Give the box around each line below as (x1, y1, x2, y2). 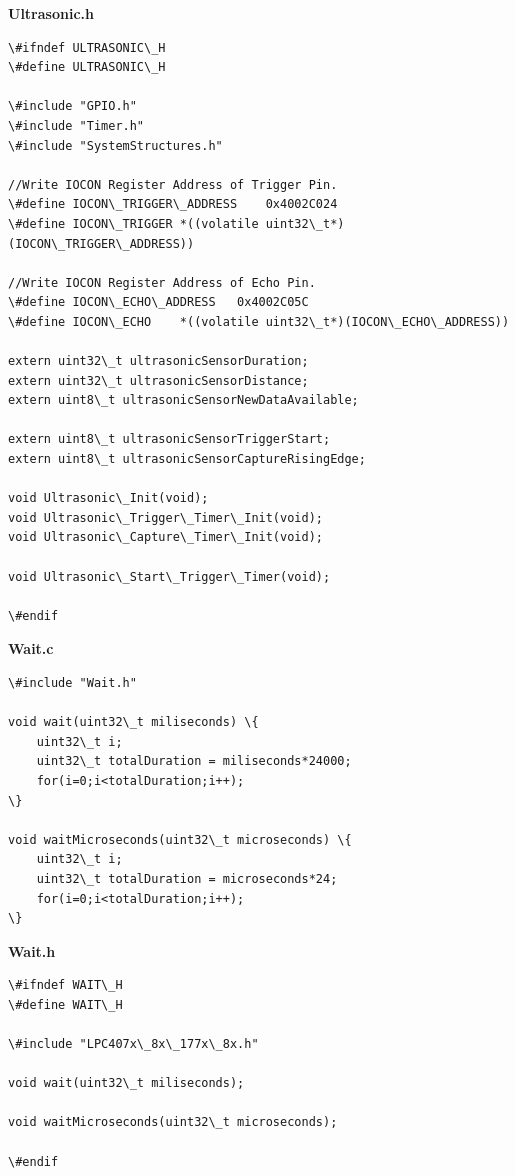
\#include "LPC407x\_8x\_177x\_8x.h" (8, 1037, 259, 1052)
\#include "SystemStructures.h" (8, 138, 223, 153)
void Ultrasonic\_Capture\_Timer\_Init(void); (8, 530, 323, 545)
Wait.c (8, 638, 54, 659)
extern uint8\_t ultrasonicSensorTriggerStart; (8, 432, 331, 447)
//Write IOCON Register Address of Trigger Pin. (8, 177, 338, 192)
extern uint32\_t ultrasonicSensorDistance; (8, 373, 309, 388)
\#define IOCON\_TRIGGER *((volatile (8, 216, 259, 231)
